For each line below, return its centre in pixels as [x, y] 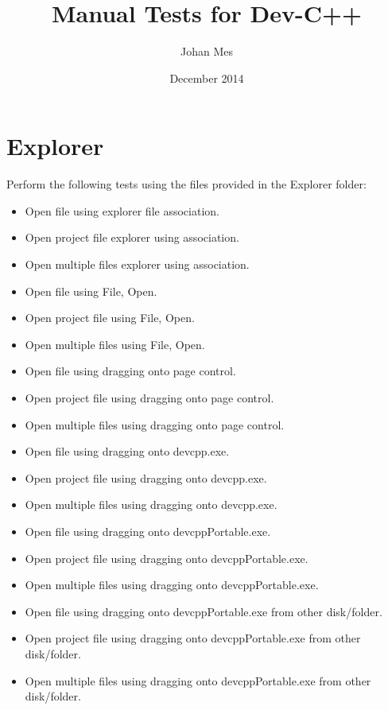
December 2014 [207, 78]
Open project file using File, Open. [110, 318]
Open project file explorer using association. [132, 237]
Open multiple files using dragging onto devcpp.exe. [151, 504]
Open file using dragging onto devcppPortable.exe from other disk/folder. [204, 611]
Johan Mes [207, 51]
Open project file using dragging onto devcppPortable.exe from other [193, 638]
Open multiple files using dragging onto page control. [155, 424]
